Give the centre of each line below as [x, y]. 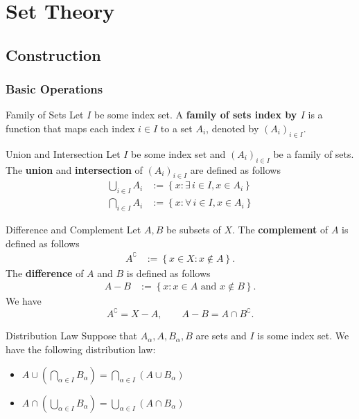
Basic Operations [54, 89]
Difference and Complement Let [73, 230]
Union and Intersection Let [63, 153]
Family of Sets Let [45, 115]
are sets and [221, 336]
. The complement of [280, 230]
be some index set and [178, 153]
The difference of [45, 273]
